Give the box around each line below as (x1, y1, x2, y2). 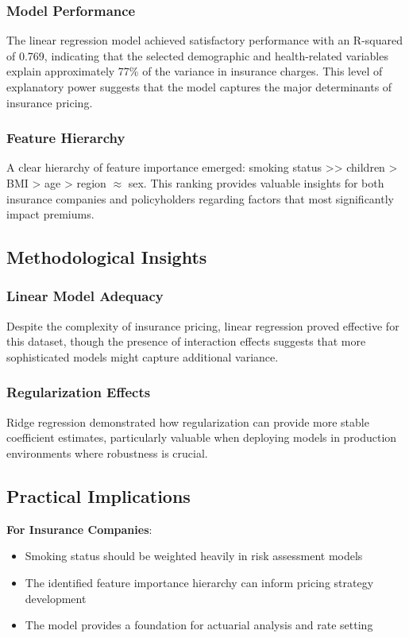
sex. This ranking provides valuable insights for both (128, 175, 384, 191)
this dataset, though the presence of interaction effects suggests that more (6, 333, 366, 350)
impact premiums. (6, 206, 95, 222)
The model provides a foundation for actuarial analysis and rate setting (25, 617, 373, 633)
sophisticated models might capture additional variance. (6, 348, 279, 365)
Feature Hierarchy (6, 128, 125, 148)
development (25, 590, 87, 606)
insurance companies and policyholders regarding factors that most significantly (6, 190, 394, 207)
